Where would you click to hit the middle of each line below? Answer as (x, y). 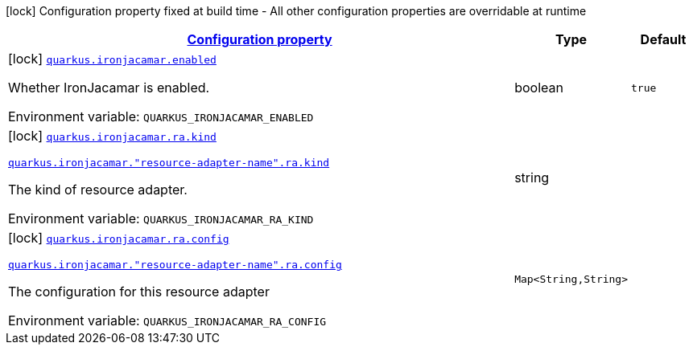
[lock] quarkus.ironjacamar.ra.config (119, 238)
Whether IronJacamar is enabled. (109, 88)
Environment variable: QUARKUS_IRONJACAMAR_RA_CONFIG (167, 320)
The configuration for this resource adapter (139, 292)
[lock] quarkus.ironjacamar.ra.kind (112, 136)
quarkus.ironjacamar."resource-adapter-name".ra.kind (169, 163)
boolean (539, 88)
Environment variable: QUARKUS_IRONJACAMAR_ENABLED (161, 116)
